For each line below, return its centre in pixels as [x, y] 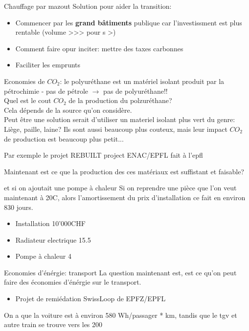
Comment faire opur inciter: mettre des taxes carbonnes [99, 48]
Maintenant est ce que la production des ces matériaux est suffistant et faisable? [124, 171]
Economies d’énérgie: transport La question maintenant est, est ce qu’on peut [120, 272]
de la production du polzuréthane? [120, 100]
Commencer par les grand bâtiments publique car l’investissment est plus [129, 22]
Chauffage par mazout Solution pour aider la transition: [88, 6]
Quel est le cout [28, 100]
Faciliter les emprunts [48, 65]
